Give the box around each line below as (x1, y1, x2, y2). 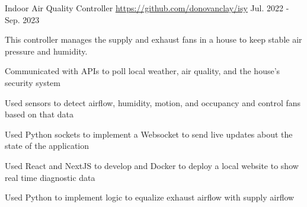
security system (5, 76, 60, 88)
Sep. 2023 (5, 13, 40, 26)
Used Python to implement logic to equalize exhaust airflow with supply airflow (5, 191, 295, 203)
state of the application (5, 139, 89, 152)
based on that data (5, 108, 73, 120)
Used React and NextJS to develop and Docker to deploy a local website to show (5, 159, 299, 171)
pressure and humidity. (5, 44, 88, 57)
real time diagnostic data (5, 171, 95, 183)
